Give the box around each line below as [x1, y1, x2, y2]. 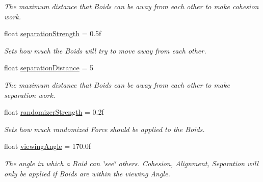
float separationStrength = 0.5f [4, 28, 101, 39]
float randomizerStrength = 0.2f [4, 107, 104, 117]
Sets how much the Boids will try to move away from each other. [4, 45, 206, 56]
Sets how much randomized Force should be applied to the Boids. [4, 123, 205, 134]
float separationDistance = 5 [4, 62, 94, 73]
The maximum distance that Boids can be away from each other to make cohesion [4, 1, 259, 11]
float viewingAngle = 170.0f [4, 141, 91, 151]
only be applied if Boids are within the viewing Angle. [4, 168, 170, 178]
